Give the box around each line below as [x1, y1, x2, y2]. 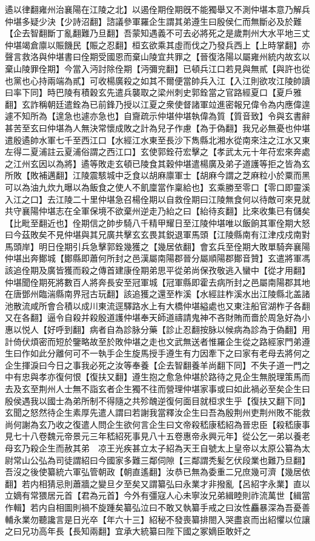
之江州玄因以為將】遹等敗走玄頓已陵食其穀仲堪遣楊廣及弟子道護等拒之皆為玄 [5, 157, 310, 169]
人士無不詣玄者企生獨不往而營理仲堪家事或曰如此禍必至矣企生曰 [55, 382, 310, 395]
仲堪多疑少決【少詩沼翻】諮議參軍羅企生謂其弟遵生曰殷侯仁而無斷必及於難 [5, 15, 302, 27]
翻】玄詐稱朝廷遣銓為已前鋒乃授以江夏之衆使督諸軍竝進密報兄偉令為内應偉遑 [5, 97, 310, 110]
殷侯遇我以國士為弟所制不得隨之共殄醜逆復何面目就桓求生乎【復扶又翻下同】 [5, 394, 310, 407]
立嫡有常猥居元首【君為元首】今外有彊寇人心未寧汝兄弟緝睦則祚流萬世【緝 [5, 489, 302, 502]
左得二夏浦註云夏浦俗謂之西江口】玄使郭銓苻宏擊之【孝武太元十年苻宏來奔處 [5, 145, 310, 158]
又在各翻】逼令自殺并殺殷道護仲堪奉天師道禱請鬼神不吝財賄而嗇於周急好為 [5, 311, 302, 324]
